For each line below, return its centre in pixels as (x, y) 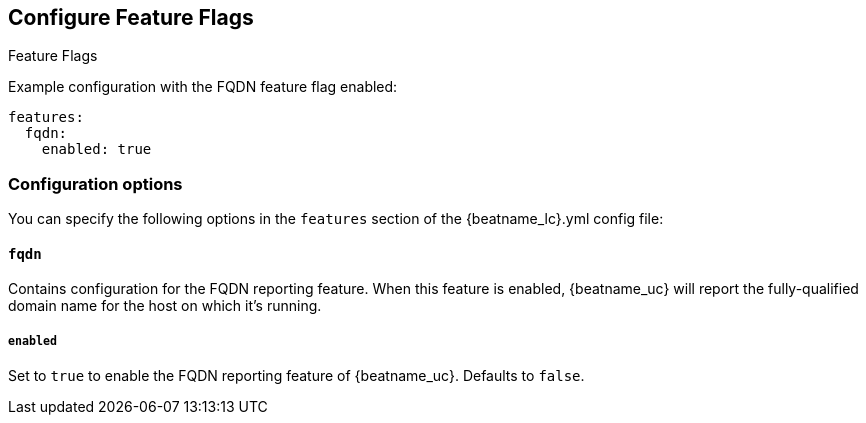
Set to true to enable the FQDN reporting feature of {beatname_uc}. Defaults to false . (296, 376)
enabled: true (96, 149)
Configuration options (95, 183)
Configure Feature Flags (131, 17)
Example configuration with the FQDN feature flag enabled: (203, 87)
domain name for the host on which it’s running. (165, 306)
